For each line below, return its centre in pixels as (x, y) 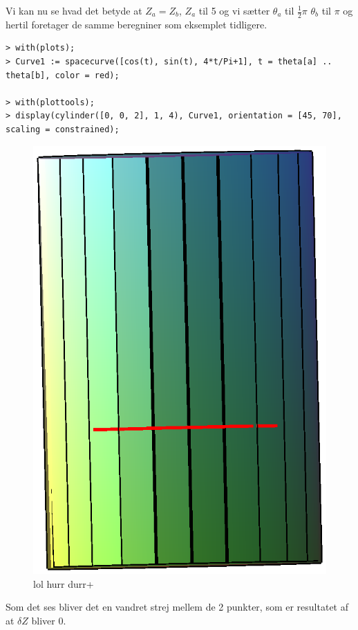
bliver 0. (49, 620)
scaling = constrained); (63, 129)
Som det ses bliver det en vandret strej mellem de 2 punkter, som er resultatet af (177, 607)
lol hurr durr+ (64, 583)
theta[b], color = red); (63, 75)
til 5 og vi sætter (234, 10)
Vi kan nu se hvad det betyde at (74, 10)
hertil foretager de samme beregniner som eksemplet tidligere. (136, 24)
